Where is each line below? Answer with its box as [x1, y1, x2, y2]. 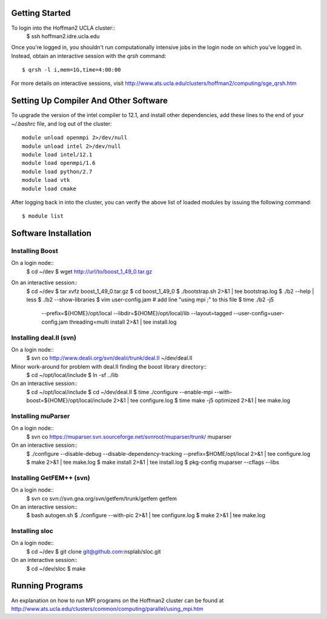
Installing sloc [11, 527, 54, 535]
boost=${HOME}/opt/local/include [26, 397, 112, 404]
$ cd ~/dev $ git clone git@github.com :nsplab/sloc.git [26, 547, 161, 555]
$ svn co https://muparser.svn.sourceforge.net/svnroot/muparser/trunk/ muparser [26, 433, 232, 440]
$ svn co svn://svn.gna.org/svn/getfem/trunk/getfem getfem [26, 495, 177, 502]
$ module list [22, 213, 64, 219]
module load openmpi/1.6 [22, 159, 96, 167]
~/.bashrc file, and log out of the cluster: [11, 120, 112, 127]
